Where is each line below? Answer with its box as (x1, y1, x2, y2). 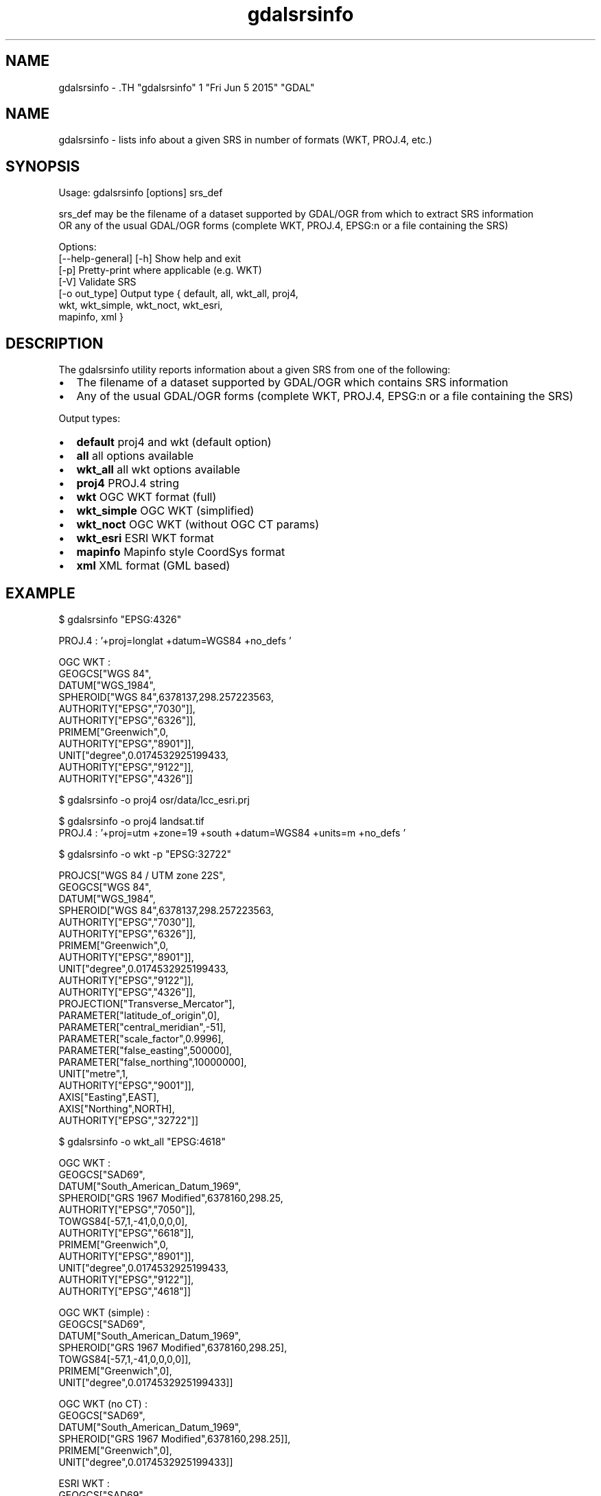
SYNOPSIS (5, 157, 80, 175)
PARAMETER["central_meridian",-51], (58, 1020, 226, 1033)
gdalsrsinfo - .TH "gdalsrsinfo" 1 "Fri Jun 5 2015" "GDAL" (58, 81, 315, 93)
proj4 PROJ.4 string (76, 476, 179, 491)
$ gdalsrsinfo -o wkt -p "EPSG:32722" (58, 848, 231, 860)
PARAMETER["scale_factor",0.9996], (58, 1032, 224, 1044)
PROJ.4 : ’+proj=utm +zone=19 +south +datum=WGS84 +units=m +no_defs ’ (58, 826, 406, 839)
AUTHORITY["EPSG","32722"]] (58, 1114, 199, 1126)
